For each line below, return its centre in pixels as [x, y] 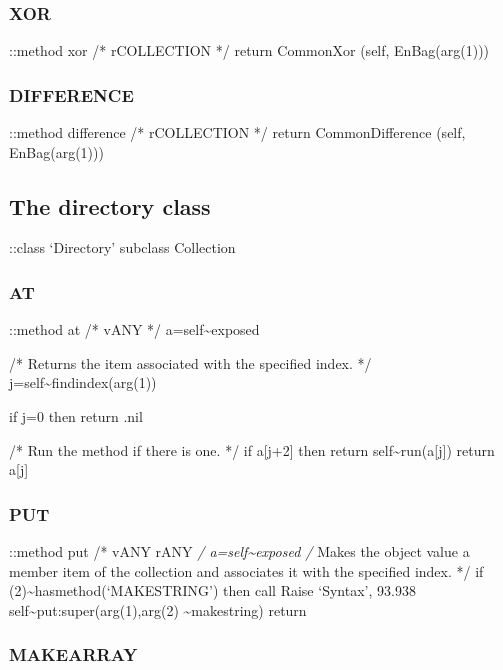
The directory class [110, 205]
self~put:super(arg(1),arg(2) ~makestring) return [158, 609]
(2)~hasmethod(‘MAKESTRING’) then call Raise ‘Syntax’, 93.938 [212, 590]
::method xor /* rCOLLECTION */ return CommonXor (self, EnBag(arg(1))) [249, 50]
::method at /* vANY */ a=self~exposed [134, 329]
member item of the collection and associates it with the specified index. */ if [246, 570]
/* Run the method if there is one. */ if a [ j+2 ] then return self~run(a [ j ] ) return [252, 449]
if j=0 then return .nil [76, 416]
